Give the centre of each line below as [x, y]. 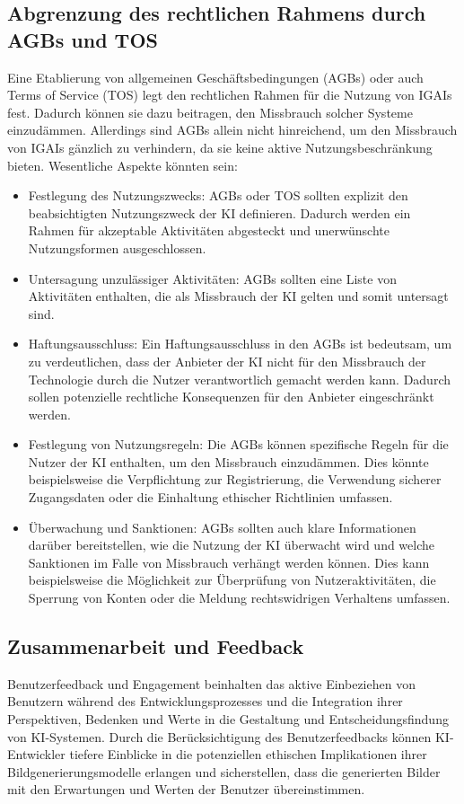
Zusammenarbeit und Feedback [156, 646]
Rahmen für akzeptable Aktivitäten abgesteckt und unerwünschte [209, 230]
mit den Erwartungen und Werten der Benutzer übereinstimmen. [186, 789]
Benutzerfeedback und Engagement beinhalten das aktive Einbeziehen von [211, 683]
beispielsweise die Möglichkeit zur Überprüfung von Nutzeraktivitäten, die [232, 580]
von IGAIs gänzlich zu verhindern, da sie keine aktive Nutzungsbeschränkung [220, 147]
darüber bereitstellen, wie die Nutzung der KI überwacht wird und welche [232, 545]
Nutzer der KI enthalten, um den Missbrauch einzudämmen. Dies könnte [228, 461]
